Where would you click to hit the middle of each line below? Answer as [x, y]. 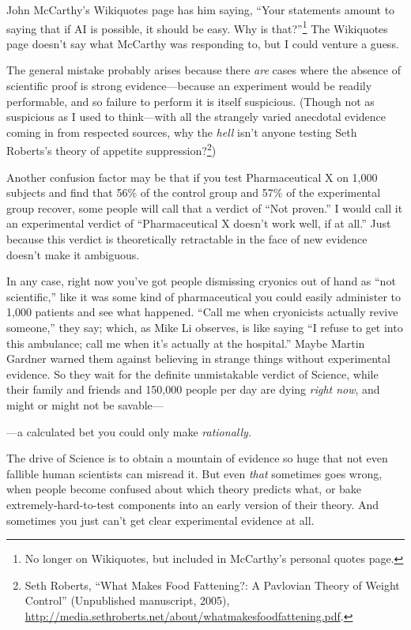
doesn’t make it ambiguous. [73, 254]
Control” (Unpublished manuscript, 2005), [127, 600]
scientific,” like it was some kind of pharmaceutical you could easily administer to [204, 296]
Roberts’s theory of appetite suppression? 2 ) [111, 149]
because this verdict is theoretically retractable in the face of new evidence [187, 239]
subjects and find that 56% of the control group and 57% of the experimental [194, 192]
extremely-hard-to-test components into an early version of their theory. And [193, 504]
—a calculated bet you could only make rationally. [129, 431]
